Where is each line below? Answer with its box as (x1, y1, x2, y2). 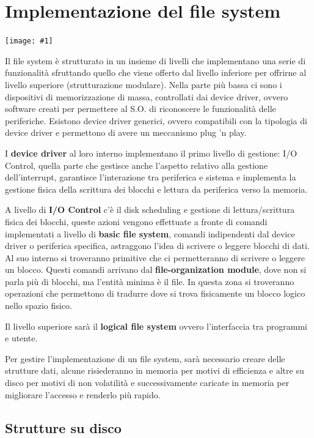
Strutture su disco (5, 418, 122, 437)
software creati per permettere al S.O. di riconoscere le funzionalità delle (5, 102, 276, 115)
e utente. (5, 332, 38, 344)
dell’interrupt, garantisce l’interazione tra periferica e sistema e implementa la (5, 171, 296, 184)
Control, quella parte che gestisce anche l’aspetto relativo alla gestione (5, 158, 268, 171)
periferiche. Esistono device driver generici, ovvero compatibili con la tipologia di (5, 114, 307, 127)
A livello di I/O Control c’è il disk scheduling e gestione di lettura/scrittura (5, 203, 295, 216)
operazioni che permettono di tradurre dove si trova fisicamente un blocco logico (5, 287, 305, 300)
